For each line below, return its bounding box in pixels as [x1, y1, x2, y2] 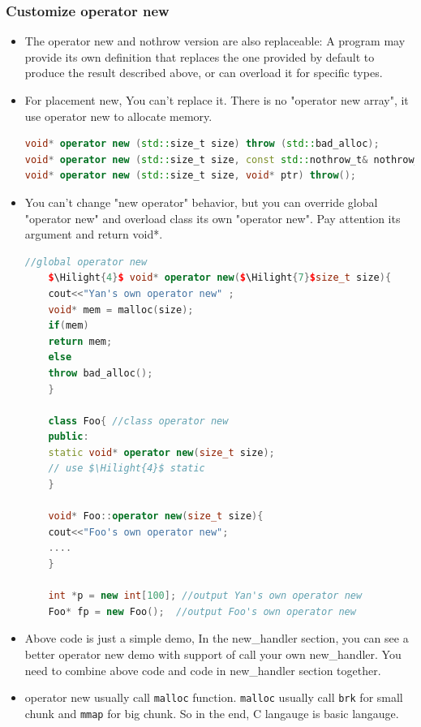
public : [48, 431, 89, 443]
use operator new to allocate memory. [24, 107, 213, 124]
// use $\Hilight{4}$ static [48, 462, 205, 475]
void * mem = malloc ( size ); [48, 303, 194, 316]
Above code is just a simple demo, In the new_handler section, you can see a [24, 630, 409, 647]
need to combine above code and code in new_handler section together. [24, 661, 381, 678]
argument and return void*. [24, 226, 163, 243]
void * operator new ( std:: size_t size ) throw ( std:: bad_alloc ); [24, 138, 380, 150]
